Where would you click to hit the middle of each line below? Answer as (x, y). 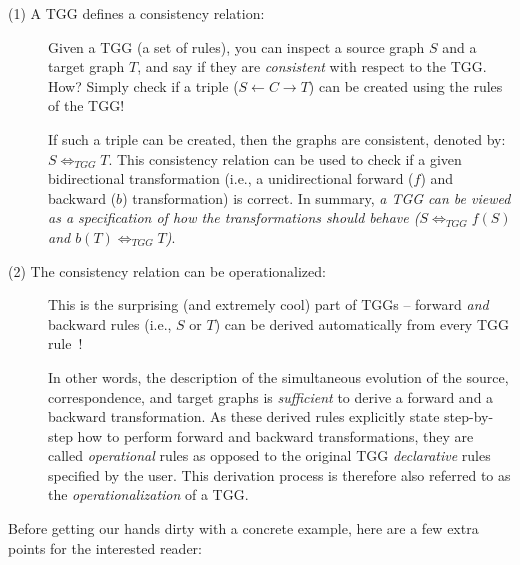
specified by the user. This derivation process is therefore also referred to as (279, 474)
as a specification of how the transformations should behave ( (234, 217)
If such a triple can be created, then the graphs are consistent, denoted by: (277, 138)
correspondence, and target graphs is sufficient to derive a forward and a (271, 396)
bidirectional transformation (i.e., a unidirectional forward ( (231, 178)
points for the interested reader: (105, 547)
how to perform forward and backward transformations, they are (275, 435)
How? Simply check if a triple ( (143, 85)
